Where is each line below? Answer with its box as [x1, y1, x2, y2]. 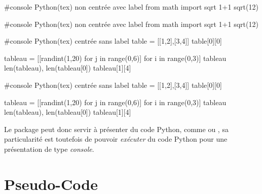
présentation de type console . [4, 143, 94, 154]
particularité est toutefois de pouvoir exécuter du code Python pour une [4, 134, 228, 144]
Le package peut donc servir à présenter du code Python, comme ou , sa [4, 123, 229, 134]
